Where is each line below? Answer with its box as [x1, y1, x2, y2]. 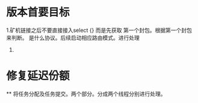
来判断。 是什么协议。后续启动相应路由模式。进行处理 [6, 34, 140, 41]
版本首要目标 [6, 5, 70, 19]
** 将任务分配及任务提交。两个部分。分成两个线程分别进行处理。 [6, 90, 166, 97]
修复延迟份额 [6, 69, 70, 83]
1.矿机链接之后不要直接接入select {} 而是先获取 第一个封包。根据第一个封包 [6, 27, 193, 34]
